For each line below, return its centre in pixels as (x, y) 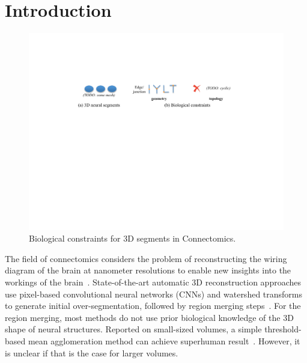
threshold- (283, 329)
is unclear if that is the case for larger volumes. (92, 352)
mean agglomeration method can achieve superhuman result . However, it (164, 340)
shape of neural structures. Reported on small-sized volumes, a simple (133, 329)
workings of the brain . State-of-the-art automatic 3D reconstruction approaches (153, 282)
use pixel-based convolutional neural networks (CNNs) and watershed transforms (154, 294)
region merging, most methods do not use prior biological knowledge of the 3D (149, 317)
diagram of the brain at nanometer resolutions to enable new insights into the (148, 270)
